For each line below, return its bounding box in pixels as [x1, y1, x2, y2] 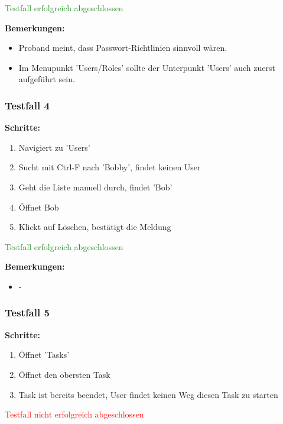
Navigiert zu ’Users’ [18, 141, 90, 153]
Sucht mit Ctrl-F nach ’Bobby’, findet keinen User [18, 161, 201, 173]
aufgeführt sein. [18, 73, 75, 85]
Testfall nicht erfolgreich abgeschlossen [5, 408, 144, 420]
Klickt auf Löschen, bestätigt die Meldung [18, 221, 171, 233]
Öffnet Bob [18, 200, 59, 213]
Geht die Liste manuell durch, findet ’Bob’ [18, 180, 173, 193]
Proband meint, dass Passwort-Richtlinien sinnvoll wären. [18, 41, 227, 54]
